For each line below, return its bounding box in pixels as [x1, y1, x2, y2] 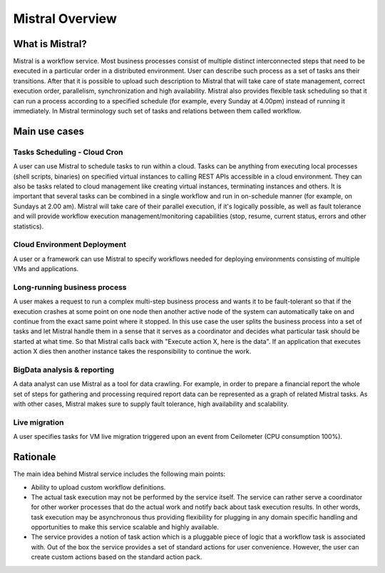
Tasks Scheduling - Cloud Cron [13, 147, 123, 157]
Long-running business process [13, 282, 128, 292]
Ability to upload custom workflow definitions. [31, 482, 166, 492]
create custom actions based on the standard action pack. [31, 553, 202, 562]
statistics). [13, 222, 44, 230]
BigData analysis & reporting [13, 365, 114, 375]
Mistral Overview [13, 11, 117, 26]
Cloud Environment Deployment [13, 240, 126, 250]
